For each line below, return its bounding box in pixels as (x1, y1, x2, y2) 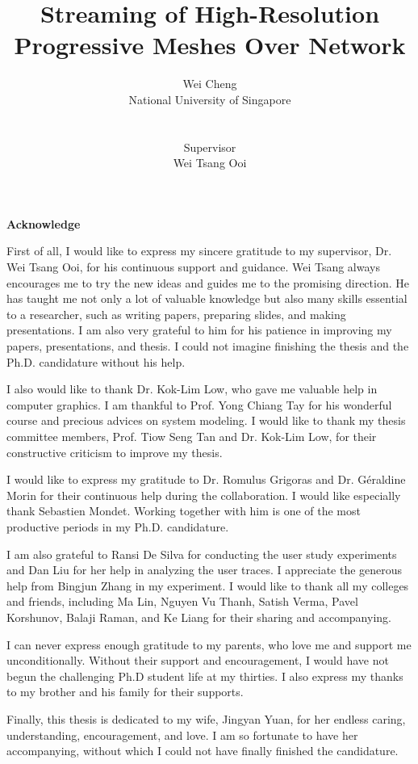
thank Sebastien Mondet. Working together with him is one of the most (6, 502, 361, 519)
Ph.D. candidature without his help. (6, 353, 186, 370)
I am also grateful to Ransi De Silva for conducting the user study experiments (6, 545, 397, 562)
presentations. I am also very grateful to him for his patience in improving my (6, 321, 392, 338)
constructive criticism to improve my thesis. (6, 443, 223, 460)
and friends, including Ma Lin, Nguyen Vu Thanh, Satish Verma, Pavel (6, 593, 358, 610)
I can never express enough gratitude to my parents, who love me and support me (6, 636, 412, 653)
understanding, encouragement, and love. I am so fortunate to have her (6, 726, 358, 743)
